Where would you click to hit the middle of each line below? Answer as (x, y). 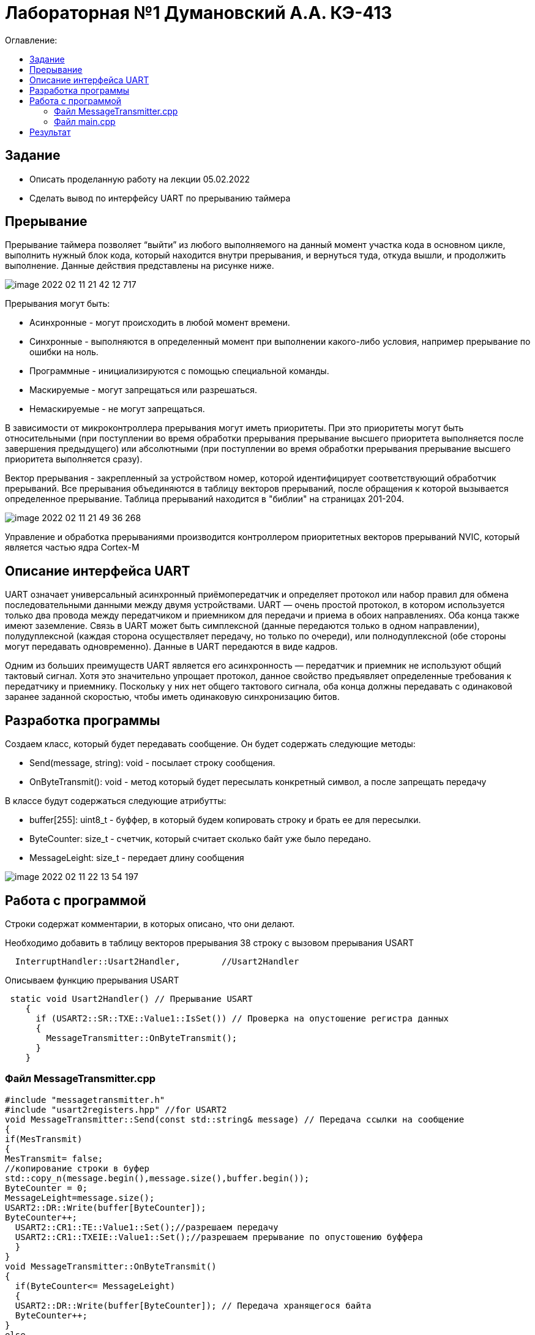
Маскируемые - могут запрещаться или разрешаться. (144, 390)
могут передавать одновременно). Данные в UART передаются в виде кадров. (171, 647)
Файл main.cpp (85, 121)
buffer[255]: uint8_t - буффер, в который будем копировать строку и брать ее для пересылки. (225, 820)
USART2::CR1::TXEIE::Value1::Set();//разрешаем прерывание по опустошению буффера (219, 1237)
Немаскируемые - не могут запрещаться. (117, 409)
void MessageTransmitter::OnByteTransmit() (111, 1266)
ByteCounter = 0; (46, 1188)
